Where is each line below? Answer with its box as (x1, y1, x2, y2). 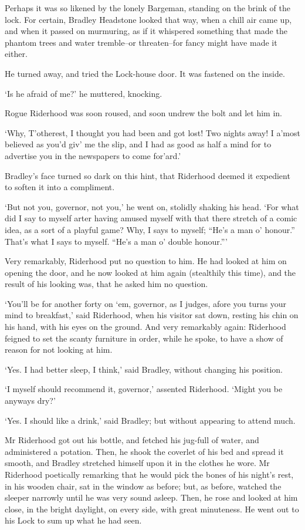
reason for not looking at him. (5, 343, 113, 356)
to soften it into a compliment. (5, 181, 115, 193)
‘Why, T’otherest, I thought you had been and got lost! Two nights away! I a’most (5, 126, 300, 139)
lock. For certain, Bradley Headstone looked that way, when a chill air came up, (5, 13, 292, 25)
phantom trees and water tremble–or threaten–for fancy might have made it (5, 36, 277, 48)
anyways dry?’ (5, 394, 56, 407)
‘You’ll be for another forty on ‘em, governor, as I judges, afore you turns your (5, 297, 287, 309)
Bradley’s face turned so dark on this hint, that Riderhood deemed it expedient (5, 169, 290, 181)
